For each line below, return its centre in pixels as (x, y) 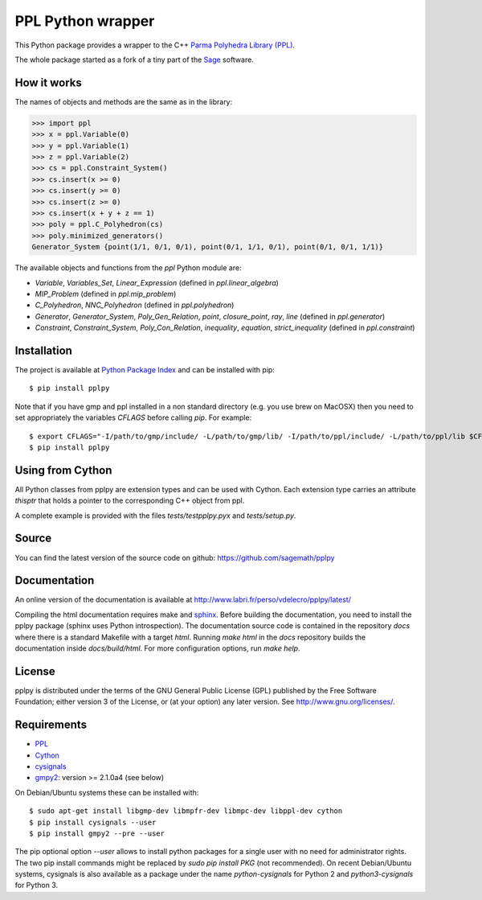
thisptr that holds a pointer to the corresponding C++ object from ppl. (130, 501)
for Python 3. (37, 886)
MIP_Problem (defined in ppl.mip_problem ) (106, 294)
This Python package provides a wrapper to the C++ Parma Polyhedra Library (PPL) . (155, 45)
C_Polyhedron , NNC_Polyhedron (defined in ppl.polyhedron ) (135, 305)
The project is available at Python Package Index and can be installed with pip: (145, 369)
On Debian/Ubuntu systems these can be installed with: (107, 792)
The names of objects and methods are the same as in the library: (124, 101)
